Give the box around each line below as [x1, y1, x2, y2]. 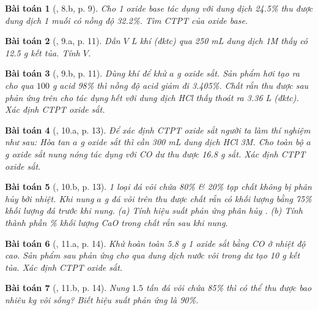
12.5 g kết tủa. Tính [5, 46, 80, 59]
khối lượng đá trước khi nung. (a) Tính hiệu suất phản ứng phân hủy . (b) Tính [5, 204, 303, 217]
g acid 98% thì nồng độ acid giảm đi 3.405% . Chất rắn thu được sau [52, 78, 309, 91]
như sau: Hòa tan [5, 135, 70, 148]
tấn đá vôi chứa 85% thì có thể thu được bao [146, 281, 312, 294]
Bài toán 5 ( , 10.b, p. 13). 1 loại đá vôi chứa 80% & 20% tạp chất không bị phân [5, 180, 312, 193]
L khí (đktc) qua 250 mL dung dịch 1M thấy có [131, 34, 308, 47]
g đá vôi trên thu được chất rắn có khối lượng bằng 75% [104, 192, 312, 205]
